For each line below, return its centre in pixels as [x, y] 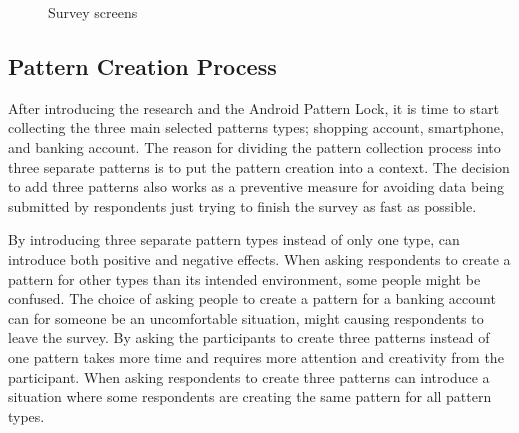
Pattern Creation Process [142, 65]
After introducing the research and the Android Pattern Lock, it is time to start [253, 107]
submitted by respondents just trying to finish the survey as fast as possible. [242, 205]
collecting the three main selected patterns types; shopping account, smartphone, [256, 127]
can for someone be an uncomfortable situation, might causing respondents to [246, 317]
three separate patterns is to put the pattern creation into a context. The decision [259, 166]
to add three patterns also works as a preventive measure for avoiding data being [256, 186]
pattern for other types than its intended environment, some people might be [244, 278]
